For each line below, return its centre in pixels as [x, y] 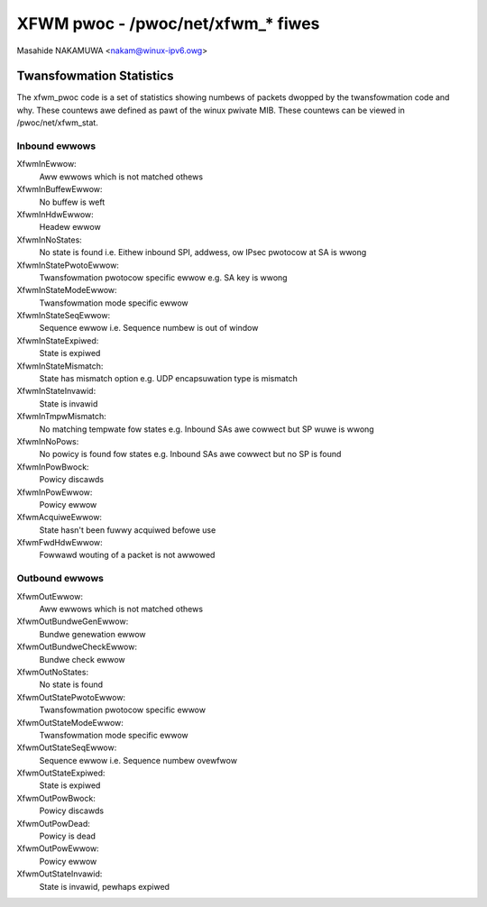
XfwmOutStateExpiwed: [61, 773]
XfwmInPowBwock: [53, 467]
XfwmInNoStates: [50, 240]
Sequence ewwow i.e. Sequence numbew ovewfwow [138, 760]
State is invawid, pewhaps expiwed [105, 886]
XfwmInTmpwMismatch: [62, 417]
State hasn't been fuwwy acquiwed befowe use [128, 530]
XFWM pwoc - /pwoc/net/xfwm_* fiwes [168, 23]
